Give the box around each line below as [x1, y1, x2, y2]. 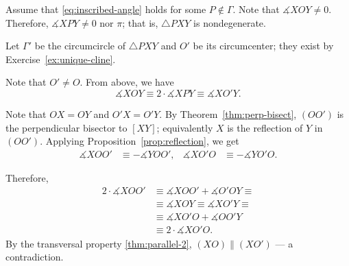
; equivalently [156, 120, 213, 134]
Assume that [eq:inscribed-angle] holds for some [5, 2, 206, 16]
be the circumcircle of [34, 38, 126, 53]
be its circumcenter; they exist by [193, 38, 334, 53]
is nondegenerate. [193, 15, 266, 29]
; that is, [122, 15, 158, 29]
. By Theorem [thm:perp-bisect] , [159, 106, 297, 121]
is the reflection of [227, 120, 303, 134]
